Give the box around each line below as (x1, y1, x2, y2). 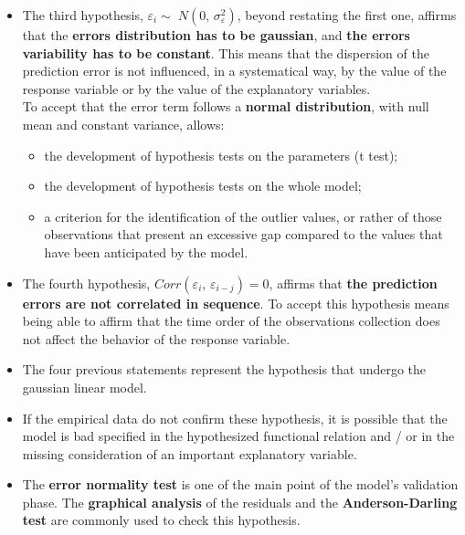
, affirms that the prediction (269, 273, 438, 292)
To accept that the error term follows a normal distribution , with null (22, 97, 429, 116)
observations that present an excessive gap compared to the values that (44, 225, 443, 244)
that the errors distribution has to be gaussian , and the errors (22, 26, 410, 44)
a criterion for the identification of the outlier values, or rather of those (44, 206, 442, 226)
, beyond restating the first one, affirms (237, 5, 457, 24)
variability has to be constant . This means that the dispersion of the (22, 43, 429, 62)
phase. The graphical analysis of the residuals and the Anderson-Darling (22, 492, 458, 511)
